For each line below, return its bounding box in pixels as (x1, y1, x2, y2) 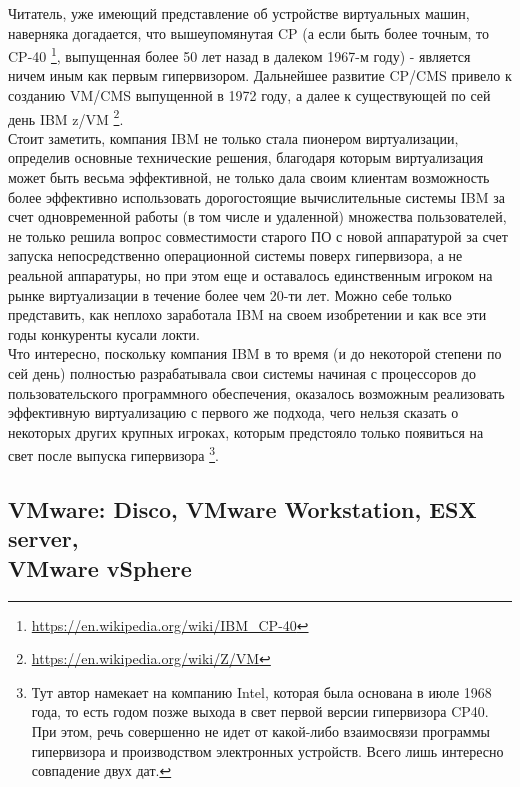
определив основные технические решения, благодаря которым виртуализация (8, 147, 484, 168)
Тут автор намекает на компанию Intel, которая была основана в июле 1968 (31, 681, 492, 702)
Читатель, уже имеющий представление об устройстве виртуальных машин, (8, 3, 470, 23)
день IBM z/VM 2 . (8, 105, 124, 129)
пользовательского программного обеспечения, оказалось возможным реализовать (8, 382, 505, 403)
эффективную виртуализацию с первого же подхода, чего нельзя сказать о (8, 402, 459, 423)
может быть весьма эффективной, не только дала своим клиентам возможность (8, 167, 490, 188)
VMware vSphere (8, 552, 192, 583)
